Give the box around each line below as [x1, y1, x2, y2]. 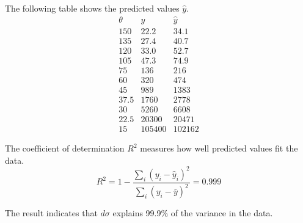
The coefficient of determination [5, 142, 125, 155]
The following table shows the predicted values [5, 2, 180, 14]
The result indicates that [5, 207, 98, 219]
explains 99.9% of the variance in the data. [112, 207, 273, 219]
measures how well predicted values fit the [140, 142, 298, 155]
